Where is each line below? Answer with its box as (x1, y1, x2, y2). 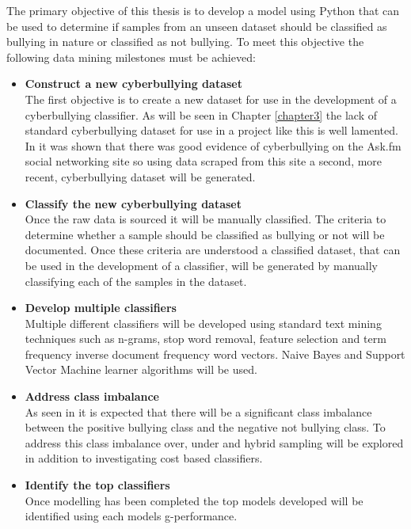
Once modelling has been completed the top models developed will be (25, 492, 363, 508)
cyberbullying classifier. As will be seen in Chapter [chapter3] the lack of (25, 106, 377, 123)
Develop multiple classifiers (25, 299, 177, 316)
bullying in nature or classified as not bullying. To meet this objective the (6, 33, 364, 50)
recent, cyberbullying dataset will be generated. (25, 168, 256, 185)
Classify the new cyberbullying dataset (25, 195, 242, 211)
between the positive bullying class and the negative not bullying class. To (25, 419, 386, 436)
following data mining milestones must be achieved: (6, 48, 256, 65)
